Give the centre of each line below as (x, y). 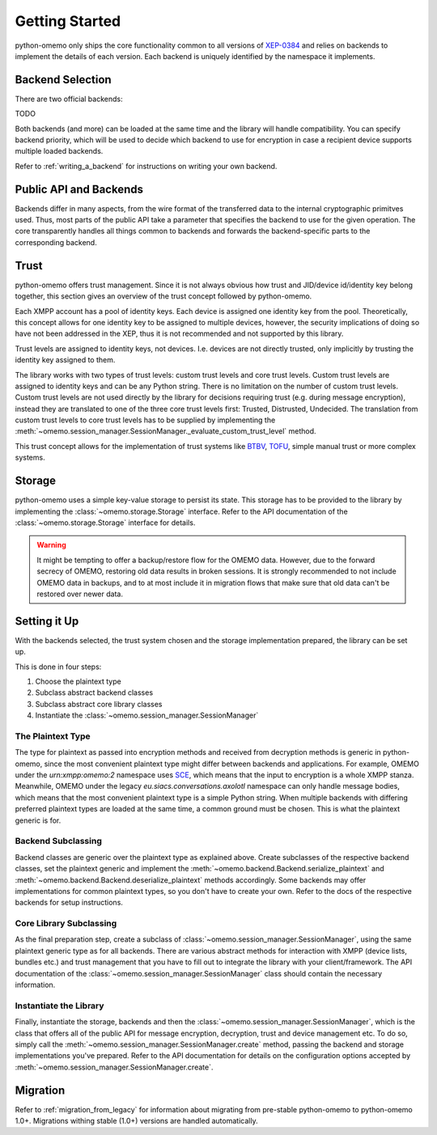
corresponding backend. (56, 242)
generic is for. (38, 820)
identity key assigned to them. (65, 360)
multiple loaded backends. (59, 151)
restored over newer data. (80, 594)
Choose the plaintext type (78, 681)
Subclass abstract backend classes (94, 692)
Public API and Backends (79, 189)
